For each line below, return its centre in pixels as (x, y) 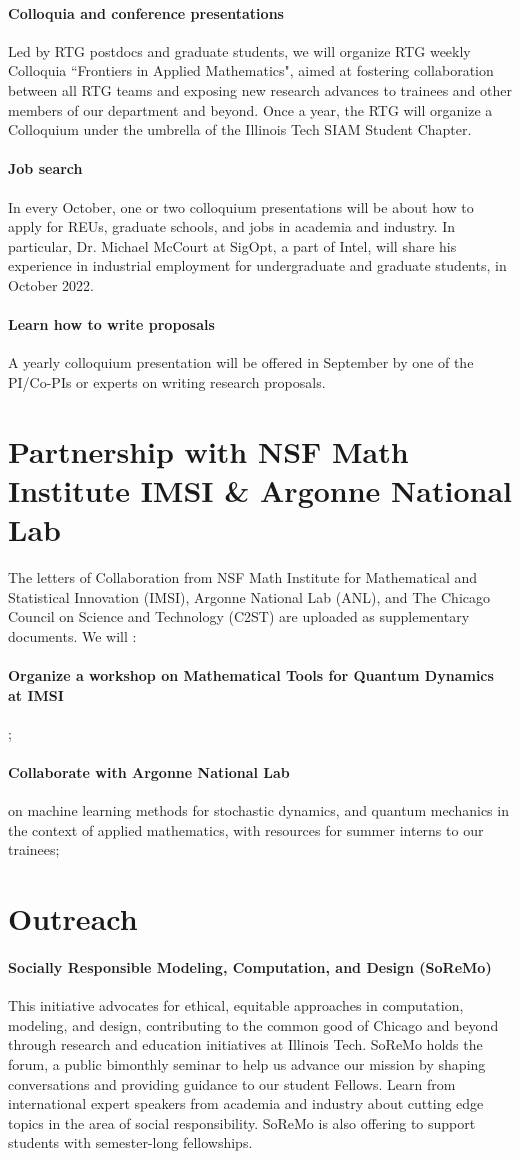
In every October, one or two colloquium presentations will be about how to (241, 206)
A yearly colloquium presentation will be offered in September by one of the (241, 362)
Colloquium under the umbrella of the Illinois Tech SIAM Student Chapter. (240, 129)
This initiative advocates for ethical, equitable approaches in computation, (236, 1005)
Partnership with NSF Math (208, 450)
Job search (45, 168)
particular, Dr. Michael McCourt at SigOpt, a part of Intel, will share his (232, 245)
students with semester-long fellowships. (130, 1142)
